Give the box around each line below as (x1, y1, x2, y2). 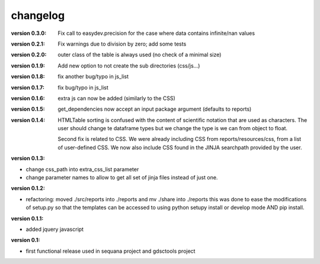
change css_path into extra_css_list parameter (25, 166, 139, 173)
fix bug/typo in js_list (57, 83, 109, 91)
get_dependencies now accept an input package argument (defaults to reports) (57, 105, 252, 112)
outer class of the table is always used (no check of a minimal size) (57, 51, 222, 59)
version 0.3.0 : (11, 30, 47, 37)
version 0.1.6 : (11, 95, 45, 102)
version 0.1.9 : (11, 62, 46, 69)
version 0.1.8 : (11, 73, 45, 80)
